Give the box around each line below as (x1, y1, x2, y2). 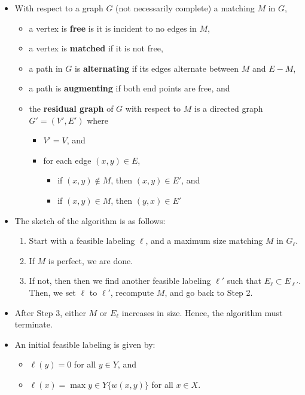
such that (227, 274, 261, 287)
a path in (29, 62, 63, 74)
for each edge (43, 154, 91, 166)
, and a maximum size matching (145, 234, 263, 247)
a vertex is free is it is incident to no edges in (29, 22, 197, 34)
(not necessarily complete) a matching (115, 2, 255, 14)
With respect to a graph (14, 2, 103, 14)
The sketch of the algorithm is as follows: (14, 214, 166, 226)
